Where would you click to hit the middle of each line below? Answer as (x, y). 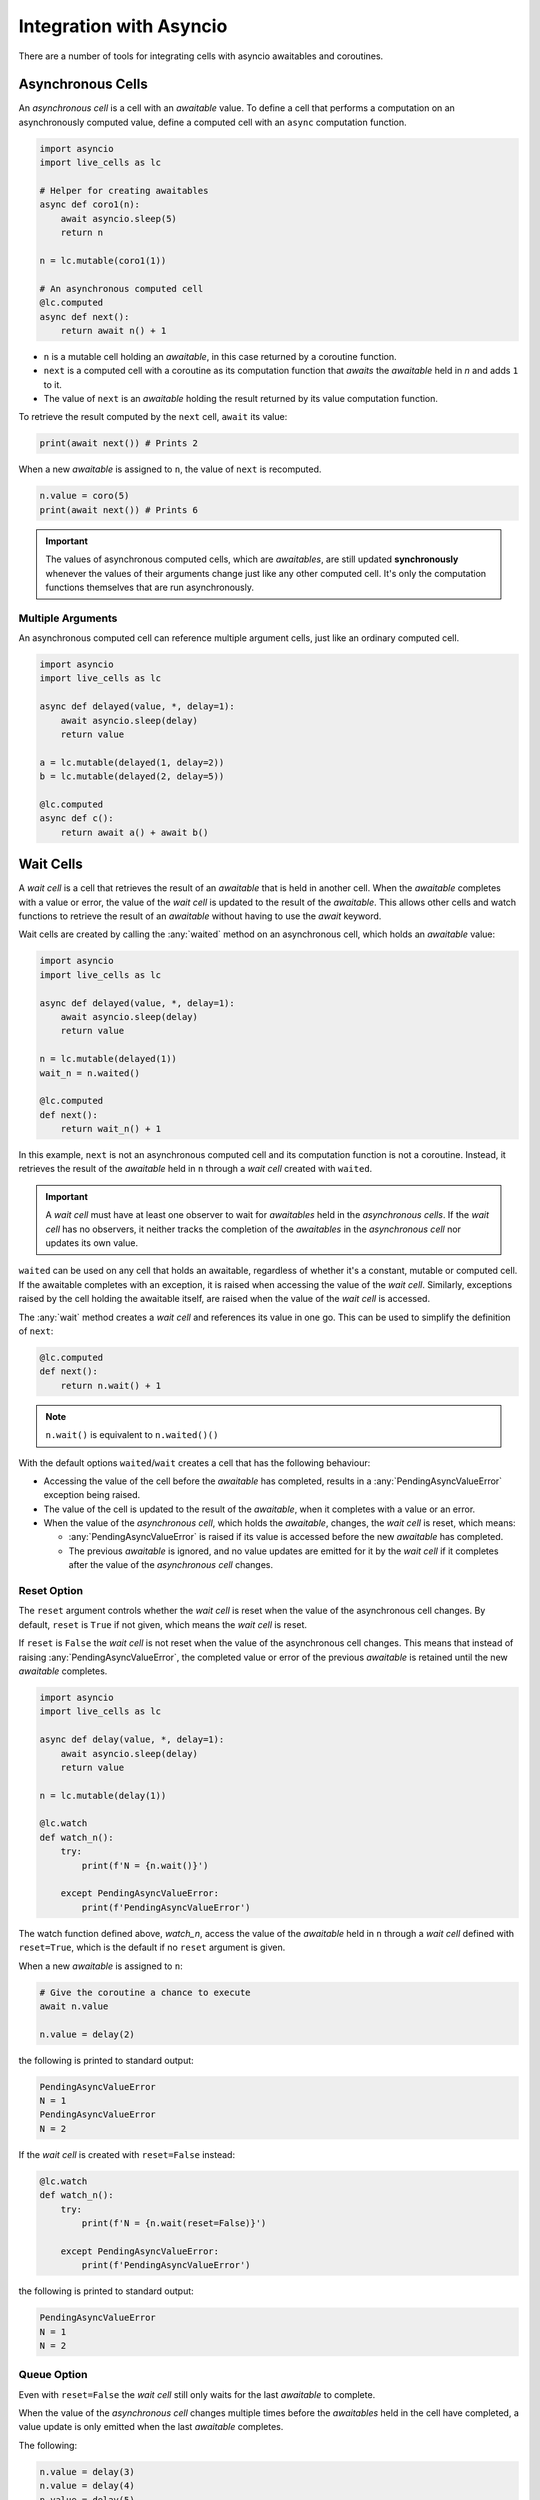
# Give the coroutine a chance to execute (145, 1992)
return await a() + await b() (134, 832)
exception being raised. (92, 1495)
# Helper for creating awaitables (124, 190)
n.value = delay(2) (87, 2034)
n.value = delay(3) (87, 2471)
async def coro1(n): (89, 204)
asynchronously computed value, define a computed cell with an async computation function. (212, 122)
